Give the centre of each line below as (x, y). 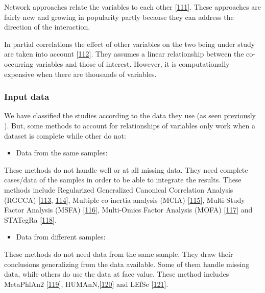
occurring (19, 63)
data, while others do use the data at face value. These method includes (117, 274)
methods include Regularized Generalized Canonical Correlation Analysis (119, 189)
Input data (27, 97)
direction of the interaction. (47, 27)
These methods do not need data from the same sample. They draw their (119, 254)
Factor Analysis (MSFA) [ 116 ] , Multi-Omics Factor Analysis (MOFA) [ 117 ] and (128, 210)
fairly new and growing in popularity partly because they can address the (119, 17)
